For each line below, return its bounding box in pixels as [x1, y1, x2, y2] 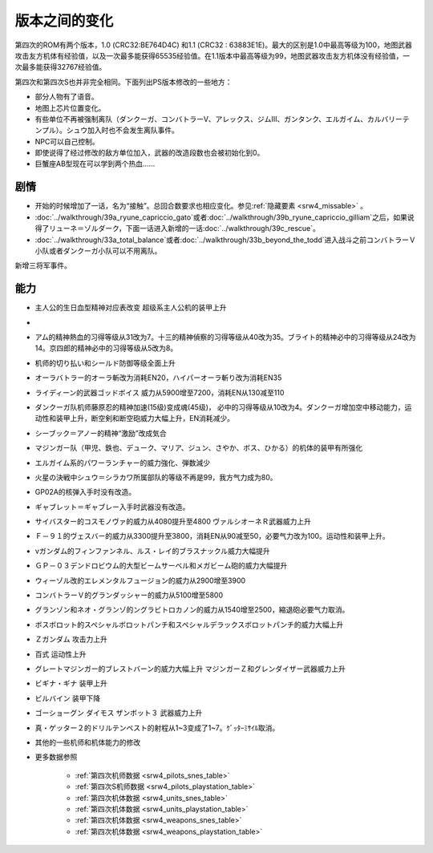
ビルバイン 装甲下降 [34, 693, 100, 703]
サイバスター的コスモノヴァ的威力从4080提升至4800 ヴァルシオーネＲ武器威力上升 [34, 517, 312, 527]
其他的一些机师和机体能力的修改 [34, 738, 140, 747]
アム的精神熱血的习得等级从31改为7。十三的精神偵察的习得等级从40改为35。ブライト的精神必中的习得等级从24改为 [34, 333, 416, 342]
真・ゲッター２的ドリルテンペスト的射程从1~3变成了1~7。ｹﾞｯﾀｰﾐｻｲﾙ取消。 [34, 722, 280, 733]
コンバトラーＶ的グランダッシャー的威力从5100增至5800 [34, 590, 224, 600]
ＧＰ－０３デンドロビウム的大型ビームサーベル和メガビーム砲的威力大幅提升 [34, 561, 288, 571]
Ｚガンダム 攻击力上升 [34, 634, 107, 645]
